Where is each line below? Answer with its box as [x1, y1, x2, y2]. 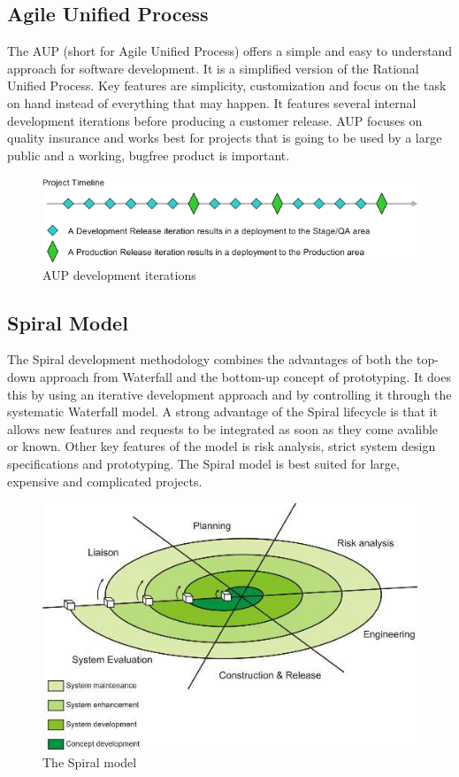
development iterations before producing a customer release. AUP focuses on [7, 111, 423, 129]
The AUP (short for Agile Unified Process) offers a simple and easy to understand [7, 42, 453, 60]
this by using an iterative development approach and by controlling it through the [7, 385, 452, 403]
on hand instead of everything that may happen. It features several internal [7, 93, 417, 112]
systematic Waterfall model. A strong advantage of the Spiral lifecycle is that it [7, 402, 438, 421]
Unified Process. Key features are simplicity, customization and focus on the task [7, 76, 447, 95]
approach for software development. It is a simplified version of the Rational [7, 58, 419, 77]
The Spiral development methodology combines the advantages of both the [7, 350, 413, 369]
